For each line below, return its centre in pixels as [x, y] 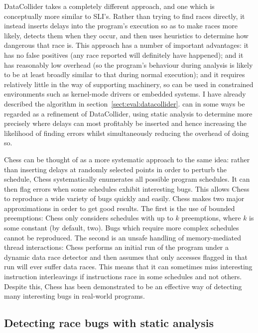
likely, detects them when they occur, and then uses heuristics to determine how [126, 35]
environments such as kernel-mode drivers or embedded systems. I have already [125, 94]
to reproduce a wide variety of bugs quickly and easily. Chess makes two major [124, 198]
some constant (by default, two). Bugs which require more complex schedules [122, 228]
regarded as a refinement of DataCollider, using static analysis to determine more [128, 113]
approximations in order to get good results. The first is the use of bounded [120, 208]
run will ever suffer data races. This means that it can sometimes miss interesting [128, 267]
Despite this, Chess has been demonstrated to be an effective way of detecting [123, 286]
